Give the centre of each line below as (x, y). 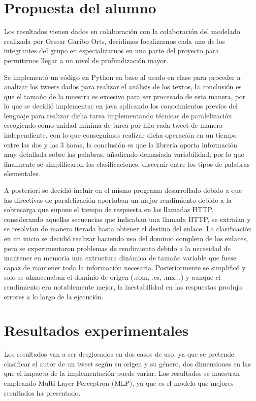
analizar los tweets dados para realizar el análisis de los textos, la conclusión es (123, 87)
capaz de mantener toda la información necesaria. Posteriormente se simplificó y (125, 267)
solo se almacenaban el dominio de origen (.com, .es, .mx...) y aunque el (112, 277)
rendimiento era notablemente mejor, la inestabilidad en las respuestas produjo (123, 286)
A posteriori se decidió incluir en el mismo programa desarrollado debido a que (123, 190)
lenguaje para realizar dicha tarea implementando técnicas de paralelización (118, 115)
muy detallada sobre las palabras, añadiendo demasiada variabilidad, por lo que (124, 154)
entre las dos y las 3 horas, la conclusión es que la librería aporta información (121, 144)
